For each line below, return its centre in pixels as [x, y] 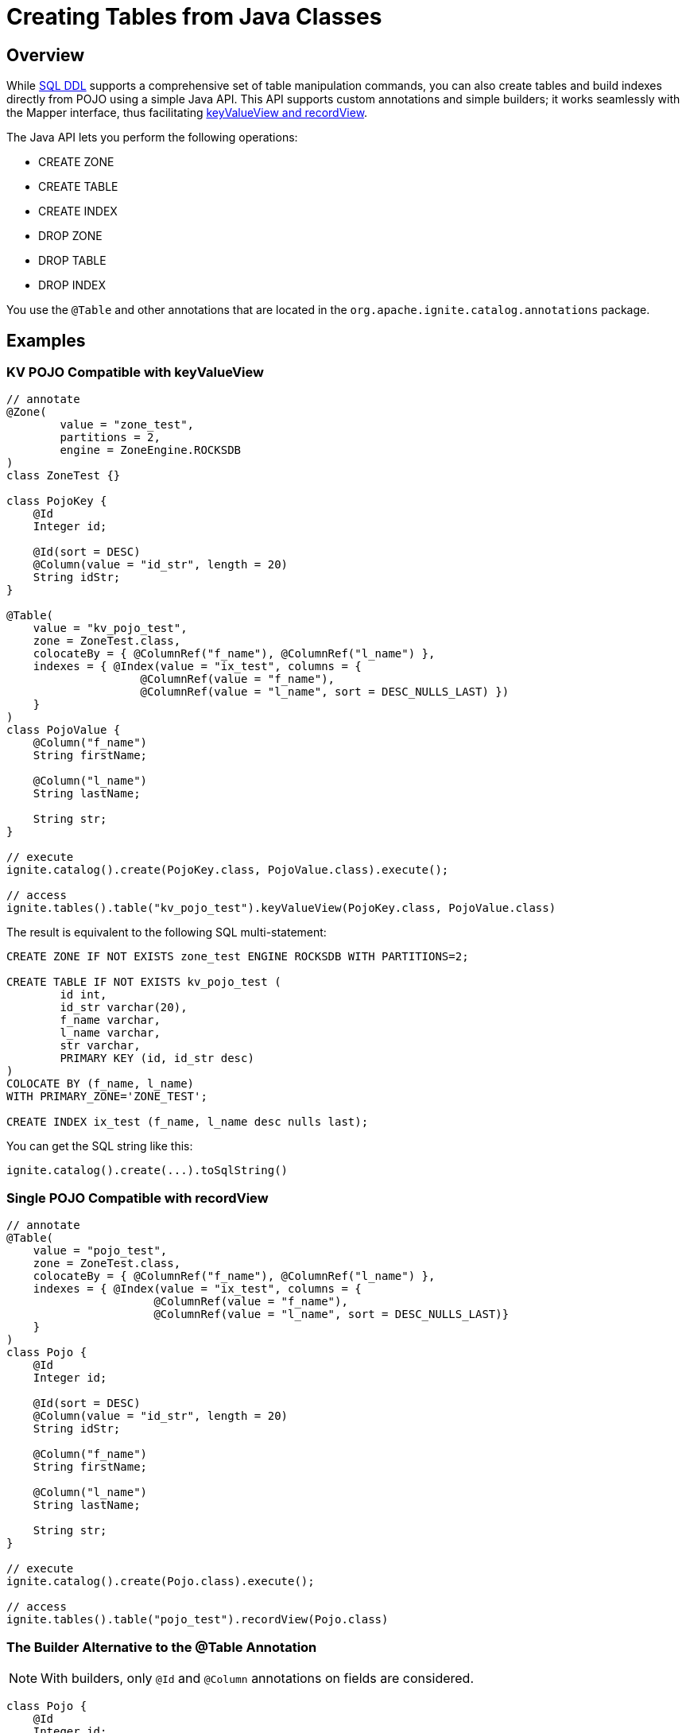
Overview [46, 55]
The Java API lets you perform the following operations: [152, 138]
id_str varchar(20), [124, 1008]
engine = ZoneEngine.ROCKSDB [151, 450]
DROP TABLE [72, 261]
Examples [46, 340]
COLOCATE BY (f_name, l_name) [101, 1084]
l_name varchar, [110, 1033]
